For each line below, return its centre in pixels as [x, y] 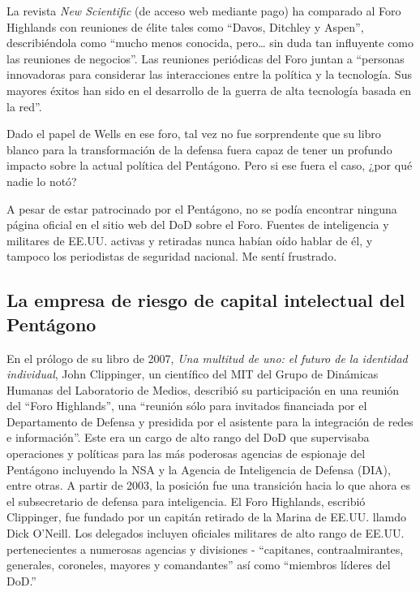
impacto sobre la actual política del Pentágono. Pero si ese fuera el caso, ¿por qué [210, 165]
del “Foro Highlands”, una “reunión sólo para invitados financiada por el [187, 406]
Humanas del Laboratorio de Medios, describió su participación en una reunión [203, 389]
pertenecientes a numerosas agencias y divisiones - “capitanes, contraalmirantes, [205, 549]
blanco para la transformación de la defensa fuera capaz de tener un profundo [199, 149]
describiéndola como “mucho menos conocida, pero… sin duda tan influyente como [210, 43]
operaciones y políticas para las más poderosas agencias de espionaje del [186, 454]
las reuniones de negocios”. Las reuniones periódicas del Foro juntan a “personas [206, 58]
